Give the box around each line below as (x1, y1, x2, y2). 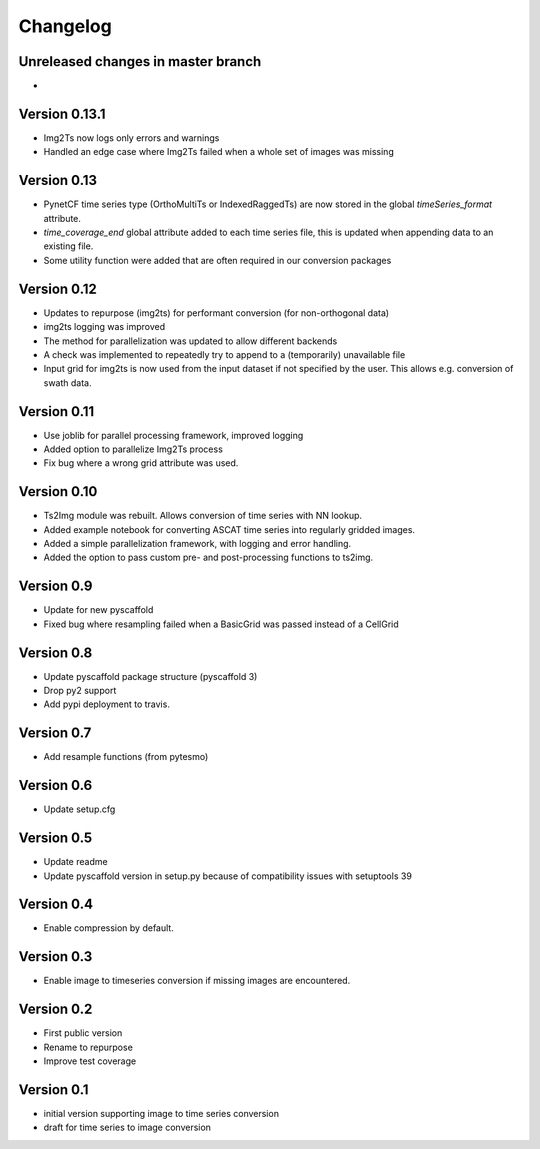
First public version (43, 1027, 123, 1039)
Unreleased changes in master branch (18, 53, 262, 70)
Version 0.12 (18, 280, 97, 297)
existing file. (43, 240, 94, 252)
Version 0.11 (18, 403, 95, 420)
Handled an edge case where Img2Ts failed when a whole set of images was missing (43, 146, 394, 158)
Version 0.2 (18, 1001, 93, 1018)
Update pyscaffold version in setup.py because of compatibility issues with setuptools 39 (43, 870, 412, 882)
